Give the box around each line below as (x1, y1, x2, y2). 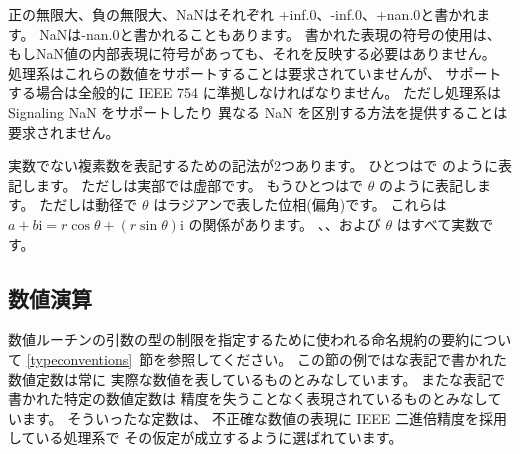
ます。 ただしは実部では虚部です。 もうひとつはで (35, 174, 364, 195)
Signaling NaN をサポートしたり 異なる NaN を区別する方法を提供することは (8, 101, 508, 122)
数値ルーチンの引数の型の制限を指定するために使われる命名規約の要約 (8, 329, 470, 350)
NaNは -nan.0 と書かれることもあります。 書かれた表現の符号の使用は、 (39, 23, 501, 44)
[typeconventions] (26, 348, 133, 369)
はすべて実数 (396, 213, 480, 234)
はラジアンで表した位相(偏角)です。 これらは (153, 194, 447, 215)
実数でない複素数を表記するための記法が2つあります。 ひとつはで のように (8, 155, 498, 176)
